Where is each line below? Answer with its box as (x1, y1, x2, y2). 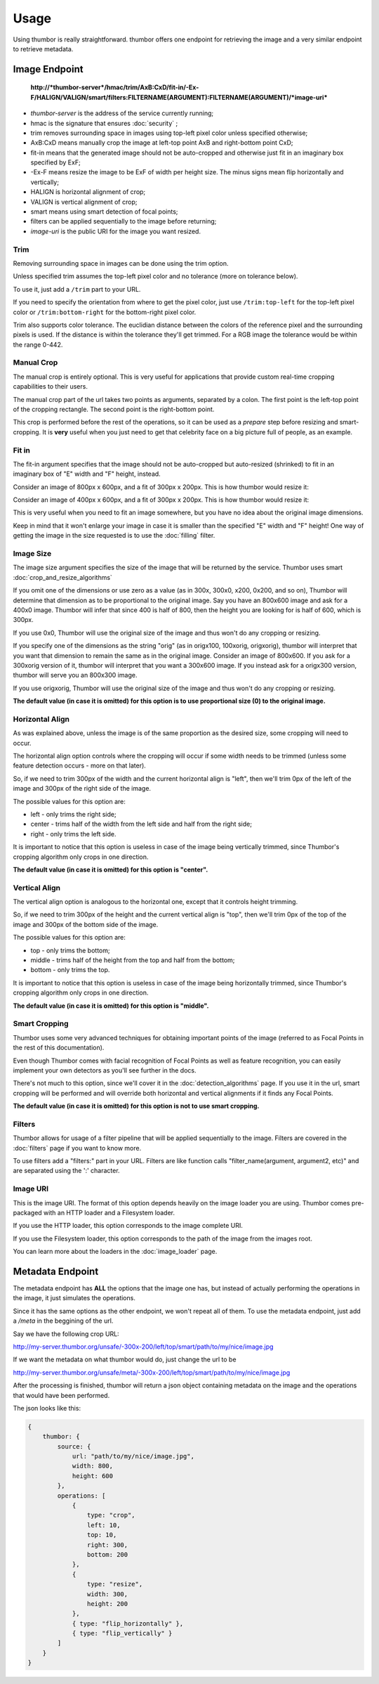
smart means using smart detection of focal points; (30, 207, 178, 216)
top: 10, (86, 1531, 117, 1539)
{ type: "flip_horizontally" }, (72, 1619, 184, 1627)
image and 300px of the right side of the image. (13, 784, 151, 793)
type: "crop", (86, 1511, 136, 1520)
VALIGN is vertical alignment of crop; (30, 197, 138, 206)
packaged (13, 1208, 42, 1217)
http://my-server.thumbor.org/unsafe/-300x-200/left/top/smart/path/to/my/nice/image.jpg (13, 1342, 274, 1351)
